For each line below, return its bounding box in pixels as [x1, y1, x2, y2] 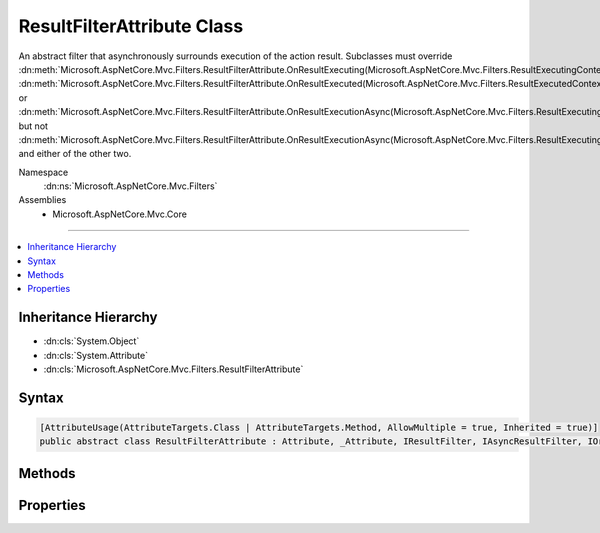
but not [18, 120, 49, 132]
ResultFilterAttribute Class [18, 15, 244, 37]
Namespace [18, 166, 69, 178]
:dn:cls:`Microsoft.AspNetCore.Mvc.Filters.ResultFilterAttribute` [43, 363, 304, 375]
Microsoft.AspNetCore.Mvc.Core [52, 208, 187, 220]
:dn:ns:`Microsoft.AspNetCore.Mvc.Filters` [43, 180, 218, 192]
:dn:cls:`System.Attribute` [43, 349, 149, 361]
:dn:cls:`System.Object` [43, 335, 140, 347]
